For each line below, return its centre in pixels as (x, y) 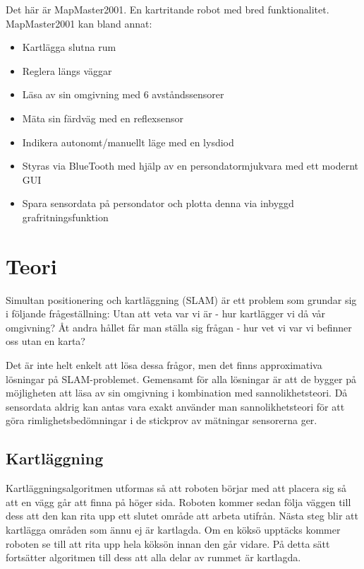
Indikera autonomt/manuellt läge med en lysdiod (128, 142)
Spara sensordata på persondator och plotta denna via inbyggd (158, 203)
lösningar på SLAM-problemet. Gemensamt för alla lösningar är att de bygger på (181, 379)
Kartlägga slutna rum (69, 47)
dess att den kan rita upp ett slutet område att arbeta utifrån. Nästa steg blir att (182, 516)
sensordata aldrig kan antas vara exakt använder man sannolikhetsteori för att (175, 406)
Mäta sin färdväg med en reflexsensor (103, 118)
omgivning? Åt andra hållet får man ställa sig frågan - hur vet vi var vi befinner (179, 327)
